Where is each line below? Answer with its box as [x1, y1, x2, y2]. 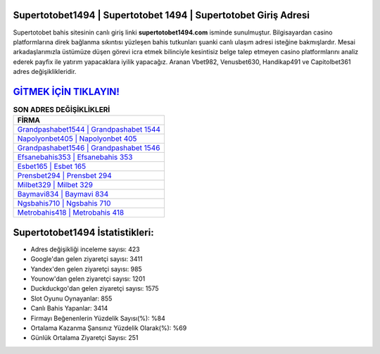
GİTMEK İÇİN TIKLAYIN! [13, 85, 120, 98]
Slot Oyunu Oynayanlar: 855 [30, 294, 113, 303]
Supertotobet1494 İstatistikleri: [13, 226, 154, 239]
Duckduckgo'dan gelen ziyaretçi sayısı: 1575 [30, 284, 159, 293]
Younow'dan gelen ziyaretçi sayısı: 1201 [30, 274, 146, 283]
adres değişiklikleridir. [13, 68, 77, 76]
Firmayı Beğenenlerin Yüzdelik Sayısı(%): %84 [30, 314, 165, 322]
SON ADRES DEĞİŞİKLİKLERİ [13, 105, 110, 115]
